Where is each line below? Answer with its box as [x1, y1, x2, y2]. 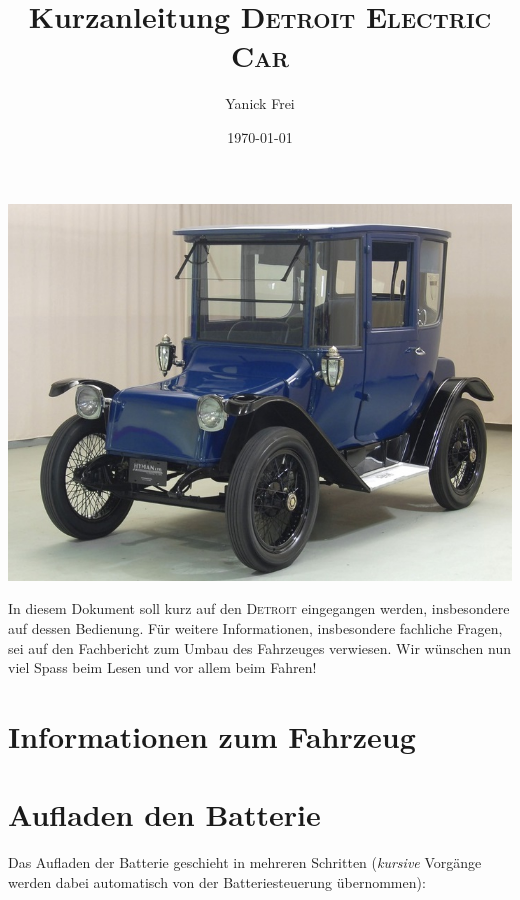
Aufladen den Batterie [8, 794, 321, 835]
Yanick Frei [225, 93, 295, 114]
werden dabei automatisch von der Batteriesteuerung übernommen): [8, 871, 426, 892]
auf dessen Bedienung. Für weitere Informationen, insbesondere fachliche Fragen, [8, 617, 503, 638]
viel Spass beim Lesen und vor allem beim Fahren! [8, 657, 317, 678]
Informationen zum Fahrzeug [8, 715, 416, 756]
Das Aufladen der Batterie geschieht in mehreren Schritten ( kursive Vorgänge [8, 852, 482, 873]
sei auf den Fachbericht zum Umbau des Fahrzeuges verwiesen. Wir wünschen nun [8, 637, 511, 658]
